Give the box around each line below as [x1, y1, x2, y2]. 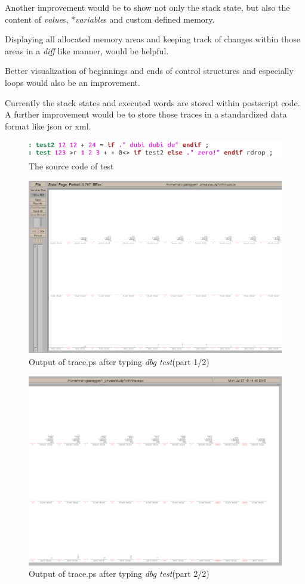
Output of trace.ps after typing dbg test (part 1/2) [29, 355, 210, 367]
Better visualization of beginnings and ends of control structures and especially [5, 64, 294, 77]
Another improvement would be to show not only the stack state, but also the [5, 1, 290, 13]
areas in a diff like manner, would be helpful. [5, 44, 169, 57]
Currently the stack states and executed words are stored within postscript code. [5, 96, 300, 109]
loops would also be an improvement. [5, 76, 140, 88]
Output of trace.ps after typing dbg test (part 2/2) [29, 567, 210, 580]
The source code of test [29, 160, 114, 172]
